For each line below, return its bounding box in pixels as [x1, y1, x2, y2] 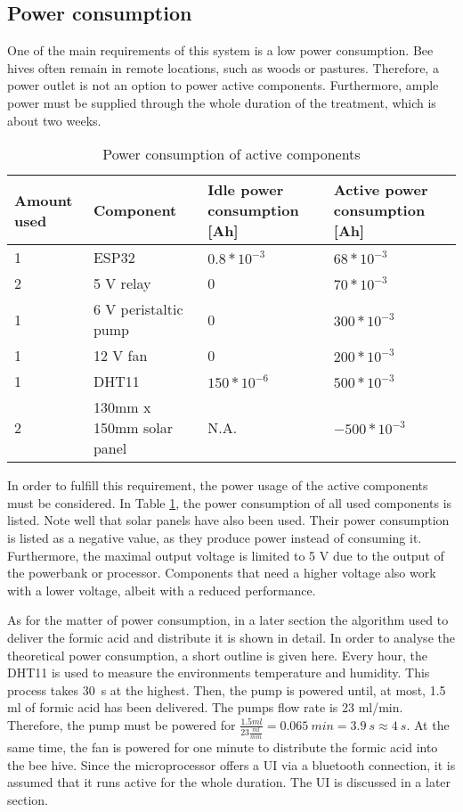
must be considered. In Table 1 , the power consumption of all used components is [7, 493, 452, 512]
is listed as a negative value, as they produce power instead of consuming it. [7, 528, 422, 546]
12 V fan [93, 345, 148, 366]
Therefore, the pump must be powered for [7, 715, 236, 734]
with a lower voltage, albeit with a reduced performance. [7, 580, 316, 599]
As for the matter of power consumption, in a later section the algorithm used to [7, 611, 449, 629]
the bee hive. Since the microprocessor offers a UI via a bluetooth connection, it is [7, 755, 456, 774]
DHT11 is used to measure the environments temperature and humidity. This [7, 663, 430, 682]
